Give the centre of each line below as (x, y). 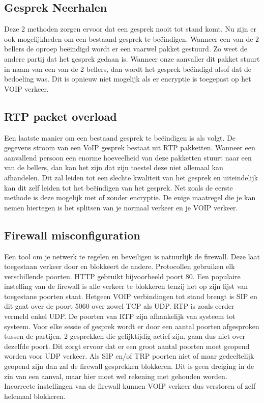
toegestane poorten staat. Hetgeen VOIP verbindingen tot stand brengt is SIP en (131, 296)
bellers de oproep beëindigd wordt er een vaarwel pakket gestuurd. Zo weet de (126, 49)
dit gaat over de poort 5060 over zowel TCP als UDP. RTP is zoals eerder (119, 306)
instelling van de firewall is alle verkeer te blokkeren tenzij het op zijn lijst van (126, 286)
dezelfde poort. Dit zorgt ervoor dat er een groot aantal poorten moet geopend (127, 346)
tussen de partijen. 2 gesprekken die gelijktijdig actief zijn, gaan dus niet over (125, 336)
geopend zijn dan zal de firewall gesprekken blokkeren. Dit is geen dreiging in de (129, 366)
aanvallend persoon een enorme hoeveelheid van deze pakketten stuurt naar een (128, 157)
